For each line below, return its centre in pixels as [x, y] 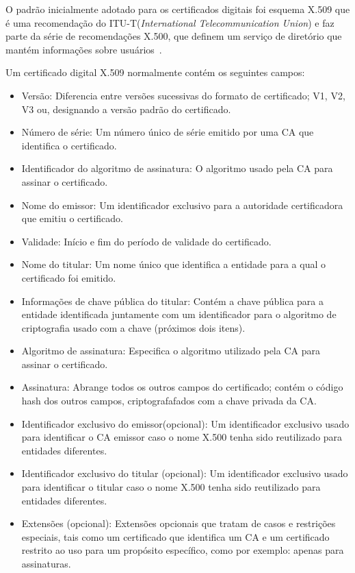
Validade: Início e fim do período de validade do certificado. [146, 241]
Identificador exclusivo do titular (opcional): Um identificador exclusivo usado [185, 473]
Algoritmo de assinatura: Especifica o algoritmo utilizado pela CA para [171, 351]
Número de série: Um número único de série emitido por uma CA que [168, 132]
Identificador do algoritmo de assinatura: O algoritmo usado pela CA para [177, 168]
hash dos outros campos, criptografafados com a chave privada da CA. [169, 401]
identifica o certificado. [69, 145]
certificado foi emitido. [69, 277]
